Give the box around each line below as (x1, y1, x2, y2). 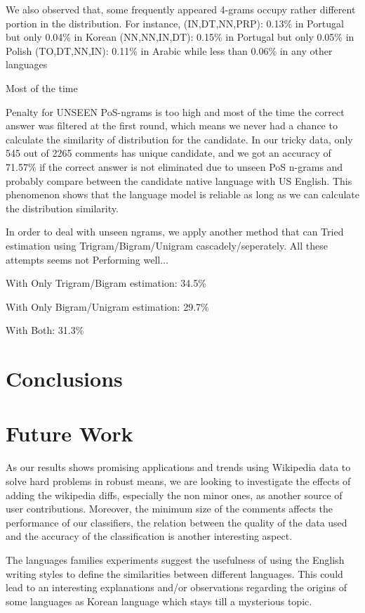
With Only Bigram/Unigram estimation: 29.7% (6, 299, 209, 314)
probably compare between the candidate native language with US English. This (6, 173, 352, 188)
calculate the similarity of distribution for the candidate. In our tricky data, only (6, 131, 353, 146)
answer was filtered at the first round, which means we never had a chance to (6, 118, 338, 133)
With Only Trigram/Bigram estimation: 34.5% (6, 276, 206, 290)
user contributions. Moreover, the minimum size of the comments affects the (6, 501, 333, 516)
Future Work (6, 419, 133, 448)
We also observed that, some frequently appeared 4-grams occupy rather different (6, 2, 356, 16)
